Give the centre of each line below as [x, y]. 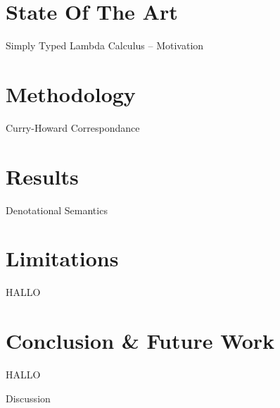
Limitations [62, 258]
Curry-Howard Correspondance [73, 127]
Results [42, 176]
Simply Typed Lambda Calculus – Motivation [105, 45]
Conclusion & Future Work [140, 341]
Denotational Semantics [57, 210]
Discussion [28, 398]
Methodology [71, 93]
